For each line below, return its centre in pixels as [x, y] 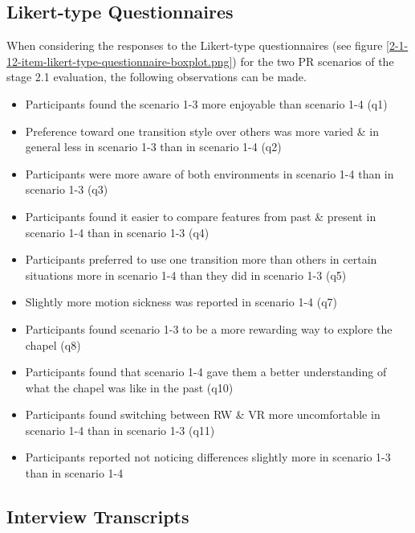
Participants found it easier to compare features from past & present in [201, 216]
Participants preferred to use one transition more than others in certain [201, 259]
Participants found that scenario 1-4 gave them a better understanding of [206, 372]
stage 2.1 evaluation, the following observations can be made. [157, 77]
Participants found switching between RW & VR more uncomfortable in [203, 414]
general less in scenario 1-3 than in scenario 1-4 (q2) [153, 147]
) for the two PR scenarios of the [313, 61]
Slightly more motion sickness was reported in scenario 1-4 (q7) [181, 302]
